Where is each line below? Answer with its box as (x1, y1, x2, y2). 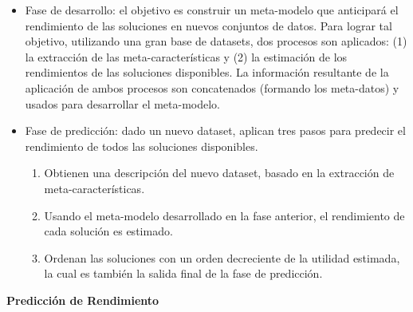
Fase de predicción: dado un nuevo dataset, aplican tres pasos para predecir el (25, 122, 406, 139)
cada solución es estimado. (44, 223, 173, 239)
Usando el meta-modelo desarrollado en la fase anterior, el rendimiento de (44, 207, 405, 223)
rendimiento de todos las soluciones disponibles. (25, 137, 258, 154)
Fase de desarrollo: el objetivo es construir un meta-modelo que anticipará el (25, 2, 399, 18)
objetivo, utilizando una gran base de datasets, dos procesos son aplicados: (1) (25, 33, 407, 49)
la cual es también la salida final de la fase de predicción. (44, 265, 323, 282)
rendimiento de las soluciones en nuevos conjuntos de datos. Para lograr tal (25, 17, 392, 34)
